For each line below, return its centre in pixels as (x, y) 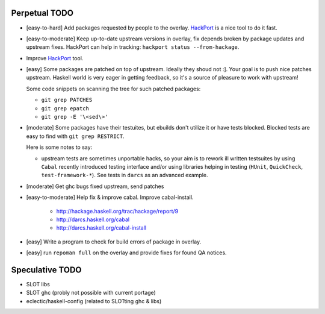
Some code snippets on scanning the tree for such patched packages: (113, 89)
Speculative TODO (46, 270)
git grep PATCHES (67, 100)
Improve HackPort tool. (55, 58)
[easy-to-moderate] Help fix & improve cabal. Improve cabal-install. (110, 197)
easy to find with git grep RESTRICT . (75, 136)
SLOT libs (38, 284)
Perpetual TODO (42, 13)
